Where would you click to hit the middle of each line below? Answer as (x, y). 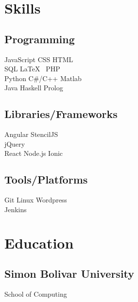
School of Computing (36, 294)
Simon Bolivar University (69, 274)
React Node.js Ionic (34, 153)
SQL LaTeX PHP (32, 69)
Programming (40, 39)
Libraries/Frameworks (61, 114)
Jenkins (16, 209)
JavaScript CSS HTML (39, 59)
